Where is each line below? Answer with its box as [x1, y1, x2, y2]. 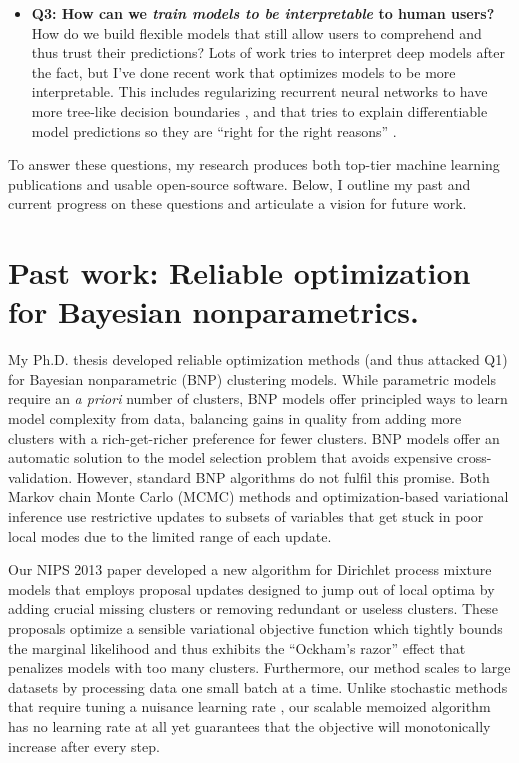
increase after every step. [8, 735, 160, 756]
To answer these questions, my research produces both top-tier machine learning [8, 154, 500, 175]
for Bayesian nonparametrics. [8, 291, 419, 332]
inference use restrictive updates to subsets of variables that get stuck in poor [8, 506, 484, 526]
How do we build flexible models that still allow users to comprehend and [31, 22, 482, 43]
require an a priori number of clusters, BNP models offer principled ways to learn [8, 388, 508, 409]
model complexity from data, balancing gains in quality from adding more [8, 408, 462, 429]
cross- [457, 447, 492, 468]
